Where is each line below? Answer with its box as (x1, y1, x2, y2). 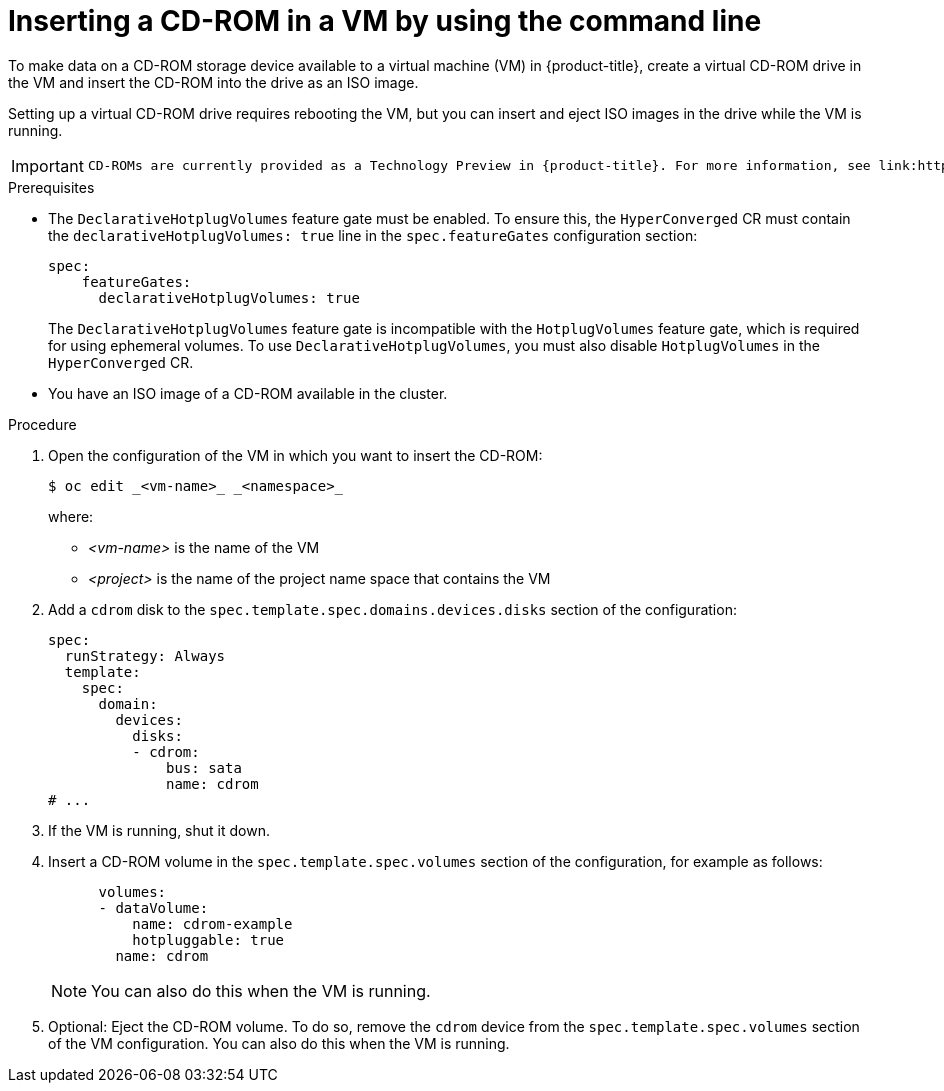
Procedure (8, 415, 77, 433)
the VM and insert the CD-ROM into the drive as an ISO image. (8, 73, 419, 91)
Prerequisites (8, 178, 95, 196)
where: (48, 507, 94, 525)
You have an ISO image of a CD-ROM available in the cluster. (48, 384, 448, 402)
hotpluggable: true (132, 931, 285, 948)
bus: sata (166, 759, 242, 776)
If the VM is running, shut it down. (48, 821, 270, 839)
